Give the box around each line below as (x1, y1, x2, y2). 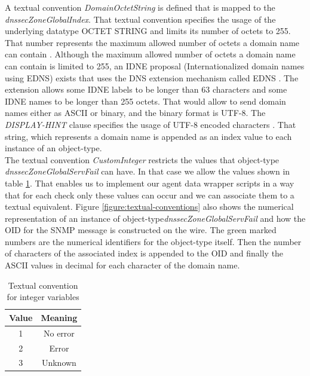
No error (43, 326, 75, 339)
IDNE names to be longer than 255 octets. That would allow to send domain (5, 94, 286, 107)
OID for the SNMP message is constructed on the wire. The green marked (5, 224, 277, 236)
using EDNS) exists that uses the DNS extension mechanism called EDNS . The (5, 71, 299, 84)
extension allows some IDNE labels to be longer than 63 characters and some (5, 83, 287, 96)
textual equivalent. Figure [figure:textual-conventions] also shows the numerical (5, 200, 294, 213)
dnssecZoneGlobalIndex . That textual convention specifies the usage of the (5, 13, 276, 25)
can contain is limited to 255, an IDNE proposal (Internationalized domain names (5, 59, 305, 72)
